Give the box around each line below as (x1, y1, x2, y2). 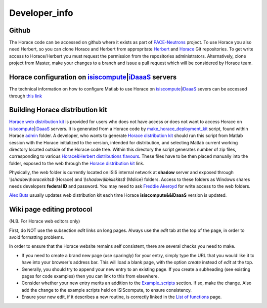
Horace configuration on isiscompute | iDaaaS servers (9, 73, 177, 82)
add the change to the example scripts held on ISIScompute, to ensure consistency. (21, 287, 192, 293)
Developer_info (9, 7, 74, 18)
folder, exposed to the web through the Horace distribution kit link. (9, 160, 144, 166)
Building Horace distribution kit (9, 106, 107, 114)
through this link (9, 93, 42, 99)
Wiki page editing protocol (9, 205, 92, 214)
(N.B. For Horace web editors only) (9, 218, 80, 224)
